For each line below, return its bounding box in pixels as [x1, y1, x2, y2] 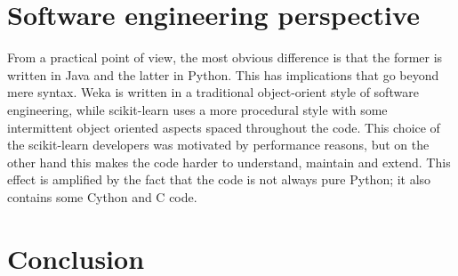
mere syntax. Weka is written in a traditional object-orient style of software [7, 83, 419, 101]
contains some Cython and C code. [7, 187, 197, 206]
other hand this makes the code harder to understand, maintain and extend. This [7, 152, 451, 171]
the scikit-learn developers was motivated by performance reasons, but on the [7, 135, 430, 154]
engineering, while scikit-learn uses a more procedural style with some [7, 100, 388, 118]
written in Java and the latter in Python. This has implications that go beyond [7, 65, 439, 84]
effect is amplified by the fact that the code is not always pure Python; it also [7, 170, 431, 189]
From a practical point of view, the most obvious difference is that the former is [7, 48, 443, 67]
